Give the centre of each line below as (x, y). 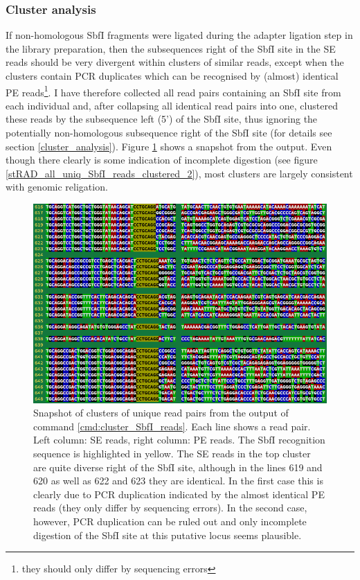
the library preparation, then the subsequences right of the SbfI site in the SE (171, 48)
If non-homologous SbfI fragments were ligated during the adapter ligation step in (179, 35)
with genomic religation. (57, 187)
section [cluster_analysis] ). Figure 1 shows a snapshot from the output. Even (169, 146)
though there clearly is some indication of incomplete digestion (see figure (162, 160)
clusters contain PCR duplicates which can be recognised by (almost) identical (172, 76)
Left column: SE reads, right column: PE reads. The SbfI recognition (179, 440)
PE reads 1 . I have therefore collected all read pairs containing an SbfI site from (173, 91)
